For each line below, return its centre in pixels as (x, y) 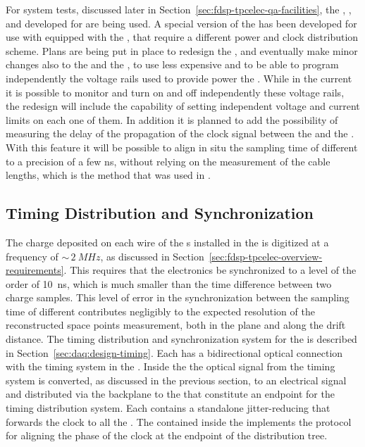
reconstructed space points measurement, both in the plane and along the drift (176, 325)
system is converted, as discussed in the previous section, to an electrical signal (176, 380)
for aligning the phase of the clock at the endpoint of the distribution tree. (167, 435)
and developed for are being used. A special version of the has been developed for (181, 23)
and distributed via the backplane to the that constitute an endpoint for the (170, 394)
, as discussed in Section (152, 256)
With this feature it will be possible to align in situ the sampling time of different (182, 147)
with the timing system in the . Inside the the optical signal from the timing (171, 366)
